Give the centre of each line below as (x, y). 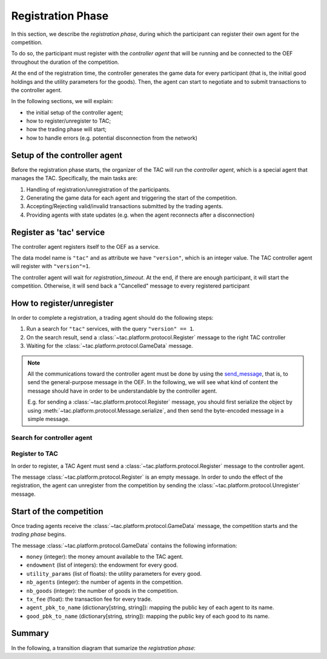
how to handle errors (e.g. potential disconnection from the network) (112, 138)
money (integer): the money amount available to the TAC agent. (105, 556)
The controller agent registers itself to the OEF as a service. (85, 246)
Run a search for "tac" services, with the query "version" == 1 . (111, 329)
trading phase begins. (39, 535)
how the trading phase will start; (67, 129)
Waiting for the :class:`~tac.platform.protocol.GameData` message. (110, 346)
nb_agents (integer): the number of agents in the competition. (104, 582)
